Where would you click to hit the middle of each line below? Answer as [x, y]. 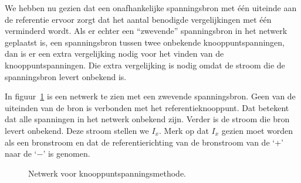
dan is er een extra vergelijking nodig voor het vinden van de [114, 53]
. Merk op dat [184, 130]
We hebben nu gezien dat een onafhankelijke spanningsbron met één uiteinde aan [151, 8]
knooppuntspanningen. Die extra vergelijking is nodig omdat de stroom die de [145, 65]
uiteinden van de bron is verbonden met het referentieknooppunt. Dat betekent [147, 107]
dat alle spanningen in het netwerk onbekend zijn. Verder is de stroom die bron [147, 119]
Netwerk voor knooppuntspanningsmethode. [107, 173]
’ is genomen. [67, 153]
